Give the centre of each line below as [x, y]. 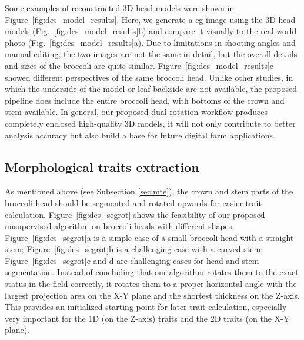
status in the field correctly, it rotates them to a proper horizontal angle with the [151, 284]
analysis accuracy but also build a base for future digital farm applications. [140, 135]
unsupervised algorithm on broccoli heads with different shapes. [120, 226]
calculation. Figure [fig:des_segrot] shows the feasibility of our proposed [135, 214]
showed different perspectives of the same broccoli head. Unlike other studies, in [149, 77]
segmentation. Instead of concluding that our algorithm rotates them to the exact [152, 272]
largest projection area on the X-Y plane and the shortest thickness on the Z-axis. [152, 295]
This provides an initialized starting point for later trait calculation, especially [146, 307]
